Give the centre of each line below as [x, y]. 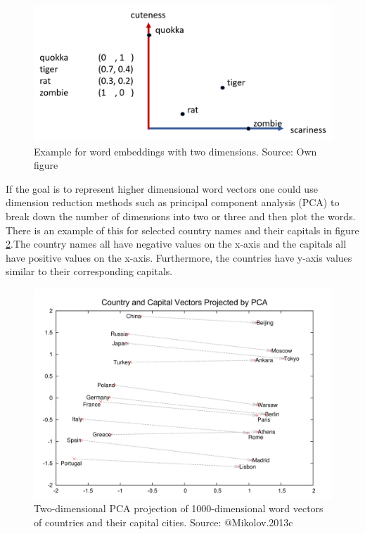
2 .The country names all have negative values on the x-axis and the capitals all [176, 244]
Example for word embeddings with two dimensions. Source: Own [175, 151]
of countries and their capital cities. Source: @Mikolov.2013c [164, 522]
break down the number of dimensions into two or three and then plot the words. [181, 216]
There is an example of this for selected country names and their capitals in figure [182, 230]
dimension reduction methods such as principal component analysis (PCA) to [173, 202]
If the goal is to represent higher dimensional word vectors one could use [162, 188]
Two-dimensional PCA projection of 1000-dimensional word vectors [179, 508]
